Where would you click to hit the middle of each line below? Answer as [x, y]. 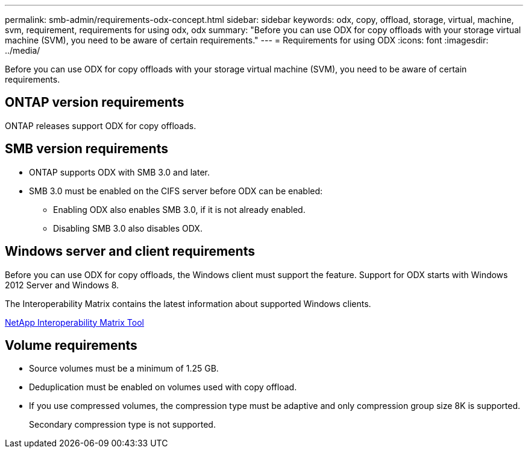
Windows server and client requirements [130, 252]
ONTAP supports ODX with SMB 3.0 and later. [120, 172]
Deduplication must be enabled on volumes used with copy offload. [163, 387]
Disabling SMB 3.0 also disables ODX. [128, 228]
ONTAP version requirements [95, 103]
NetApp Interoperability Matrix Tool [74, 322]
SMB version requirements [86, 149]
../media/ [23, 50]
